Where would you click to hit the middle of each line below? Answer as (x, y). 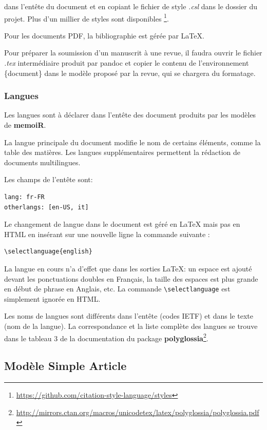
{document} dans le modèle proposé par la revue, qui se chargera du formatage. (130, 73)
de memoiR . (25, 125)
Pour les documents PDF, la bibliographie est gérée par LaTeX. (104, 35)
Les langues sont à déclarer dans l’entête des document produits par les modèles (130, 115)
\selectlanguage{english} (48, 252)
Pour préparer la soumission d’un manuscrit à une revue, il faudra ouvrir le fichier (133, 53)
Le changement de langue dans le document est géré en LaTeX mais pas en (122, 224)
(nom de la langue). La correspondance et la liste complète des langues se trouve (131, 326)
